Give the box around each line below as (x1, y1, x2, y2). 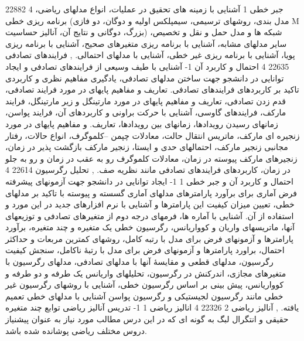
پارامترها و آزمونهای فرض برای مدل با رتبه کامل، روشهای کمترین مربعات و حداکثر (5, 232, 293, 244)
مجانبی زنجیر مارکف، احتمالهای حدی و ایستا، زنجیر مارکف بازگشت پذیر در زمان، (5, 141, 288, 153)
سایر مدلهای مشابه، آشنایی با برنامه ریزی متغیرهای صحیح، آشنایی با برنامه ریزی (5, 37, 287, 49)
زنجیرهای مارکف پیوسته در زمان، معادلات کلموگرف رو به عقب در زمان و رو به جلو (5, 152, 298, 164)
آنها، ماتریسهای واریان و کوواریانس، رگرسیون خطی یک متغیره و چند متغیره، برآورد (5, 221, 295, 233)
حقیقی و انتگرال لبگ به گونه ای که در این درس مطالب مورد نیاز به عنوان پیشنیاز (5, 313, 289, 325)
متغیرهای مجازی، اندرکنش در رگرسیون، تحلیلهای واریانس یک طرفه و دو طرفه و (5, 267, 286, 279)
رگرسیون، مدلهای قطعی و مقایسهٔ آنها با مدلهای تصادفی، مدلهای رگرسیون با (5, 255, 274, 268)
